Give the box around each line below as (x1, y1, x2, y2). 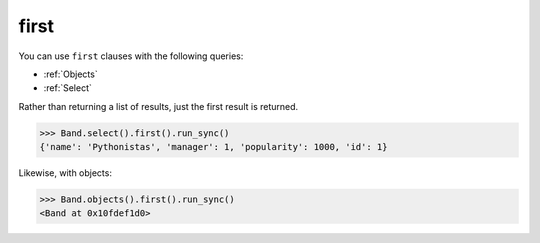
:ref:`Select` (43, 82, 92, 94)
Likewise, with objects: (18, 167, 112, 179)
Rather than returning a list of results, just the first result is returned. (18, 100, 299, 112)
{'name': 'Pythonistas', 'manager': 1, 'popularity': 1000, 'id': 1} (39, 141, 388, 153)
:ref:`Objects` (43, 68, 99, 80)
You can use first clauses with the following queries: (18, 50, 244, 62)
